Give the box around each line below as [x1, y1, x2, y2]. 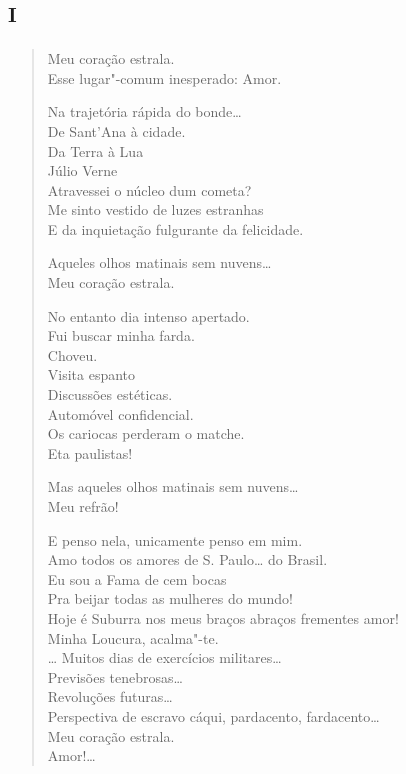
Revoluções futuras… [47, 686, 173, 707]
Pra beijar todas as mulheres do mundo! [47, 588, 293, 609]
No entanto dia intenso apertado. [47, 305, 250, 326]
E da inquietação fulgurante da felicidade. [47, 218, 304, 239]
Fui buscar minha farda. [47, 325, 195, 346]
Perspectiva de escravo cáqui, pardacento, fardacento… [47, 705, 380, 726]
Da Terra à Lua [47, 140, 144, 161]
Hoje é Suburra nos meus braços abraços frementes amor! [47, 607, 399, 628]
